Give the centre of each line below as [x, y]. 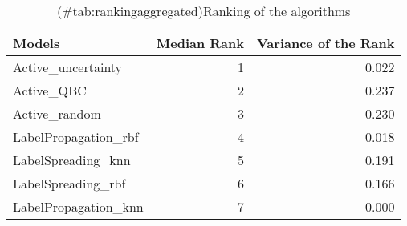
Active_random [57, 113]
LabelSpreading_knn [72, 160]
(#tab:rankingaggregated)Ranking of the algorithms [204, 11]
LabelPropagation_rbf [76, 137]
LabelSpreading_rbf [69, 183]
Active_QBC [50, 90]
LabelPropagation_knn [78, 206]
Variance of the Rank [326, 43]
